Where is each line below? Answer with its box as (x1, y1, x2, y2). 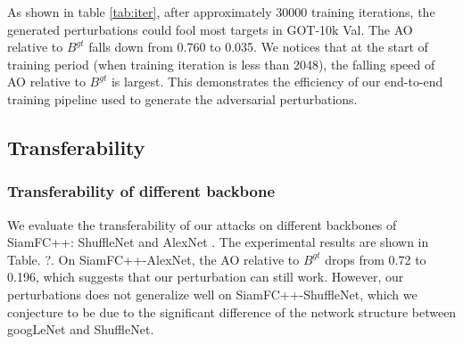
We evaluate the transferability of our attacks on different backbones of (7, 215, 397, 233)
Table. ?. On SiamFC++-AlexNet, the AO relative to (7, 250, 300, 268)
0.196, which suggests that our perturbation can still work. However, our (7, 267, 404, 286)
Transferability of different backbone (7, 180, 276, 202)
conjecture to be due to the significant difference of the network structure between (7, 302, 457, 321)
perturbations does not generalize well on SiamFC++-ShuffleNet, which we (7, 284, 418, 303)
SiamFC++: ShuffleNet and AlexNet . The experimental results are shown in (7, 233, 429, 251)
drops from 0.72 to (325, 250, 426, 268)
